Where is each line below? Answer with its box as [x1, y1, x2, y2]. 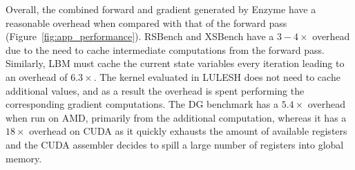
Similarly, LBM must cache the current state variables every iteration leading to [6, 56, 345, 70]
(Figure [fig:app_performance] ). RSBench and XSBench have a [6, 29, 274, 44]
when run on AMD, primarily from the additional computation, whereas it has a [6, 110, 347, 124]
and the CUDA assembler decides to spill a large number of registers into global [6, 137, 344, 151]
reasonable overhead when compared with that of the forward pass [6, 15, 287, 30]
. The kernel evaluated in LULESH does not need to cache [93, 69, 340, 84]
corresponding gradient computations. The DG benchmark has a [6, 97, 279, 111]
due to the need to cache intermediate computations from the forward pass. [6, 42, 325, 57]
